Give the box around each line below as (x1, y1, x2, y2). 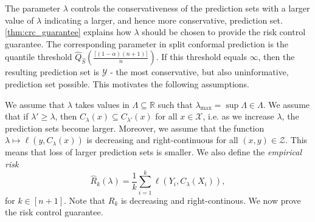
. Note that (64, 193, 106, 206)
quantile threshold (5, 50, 72, 63)
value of (5, 13, 34, 26)
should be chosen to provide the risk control (142, 25, 306, 38)
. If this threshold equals (156, 50, 247, 63)
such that (157, 98, 193, 110)
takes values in (75, 98, 130, 110)
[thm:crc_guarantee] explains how (5, 25, 131, 38)
